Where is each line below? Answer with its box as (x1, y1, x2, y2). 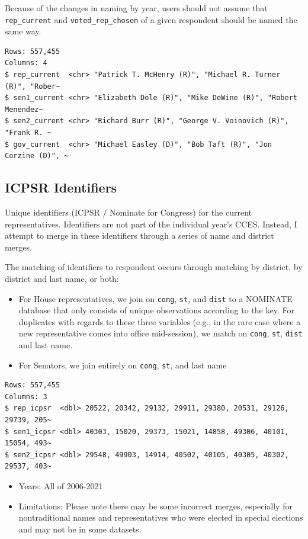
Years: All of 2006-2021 (18, 480, 103, 492)
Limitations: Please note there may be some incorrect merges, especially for (18, 499, 293, 512)
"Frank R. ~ (5, 129, 52, 137)
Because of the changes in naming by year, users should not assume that (5, 2, 268, 14)
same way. (5, 25, 41, 37)
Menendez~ (5, 105, 43, 114)
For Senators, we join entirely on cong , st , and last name (18, 358, 227, 371)
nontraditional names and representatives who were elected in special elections (18, 511, 303, 524)
